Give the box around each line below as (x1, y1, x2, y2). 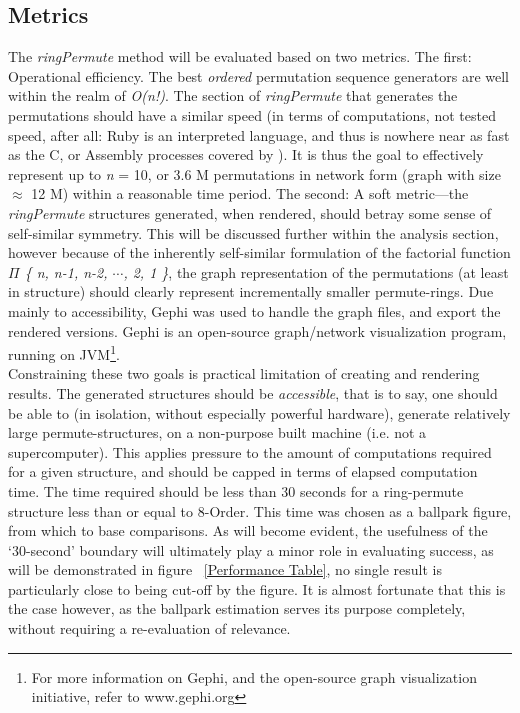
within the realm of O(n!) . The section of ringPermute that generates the (8, 85, 458, 106)
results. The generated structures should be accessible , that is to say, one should (8, 382, 498, 403)
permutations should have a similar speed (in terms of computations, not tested (8, 104, 496, 125)
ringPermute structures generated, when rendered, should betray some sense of (8, 202, 492, 223)
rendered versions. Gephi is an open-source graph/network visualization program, (8, 320, 507, 341)
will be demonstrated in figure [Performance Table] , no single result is (8, 559, 442, 580)
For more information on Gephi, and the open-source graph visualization (31, 666, 477, 687)
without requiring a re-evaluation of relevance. (8, 618, 291, 639)
